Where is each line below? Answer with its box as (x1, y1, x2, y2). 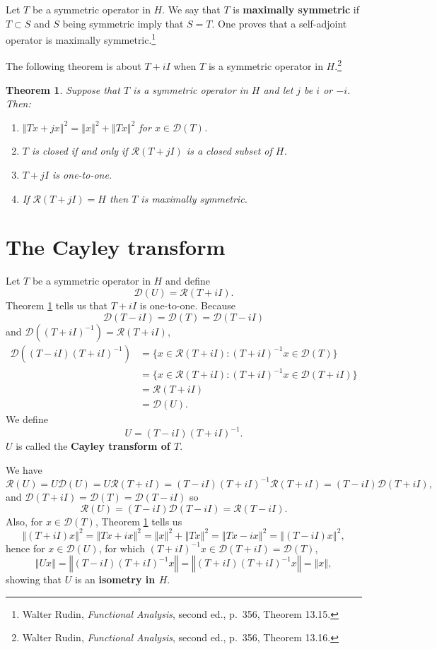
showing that (6, 572, 62, 587)
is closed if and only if (31, 143, 128, 158)
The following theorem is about (6, 59, 141, 73)
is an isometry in (74, 572, 156, 587)
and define (165, 273, 210, 288)
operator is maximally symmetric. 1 (6, 30, 156, 47)
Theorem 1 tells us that (6, 297, 108, 312)
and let (263, 82, 293, 97)
